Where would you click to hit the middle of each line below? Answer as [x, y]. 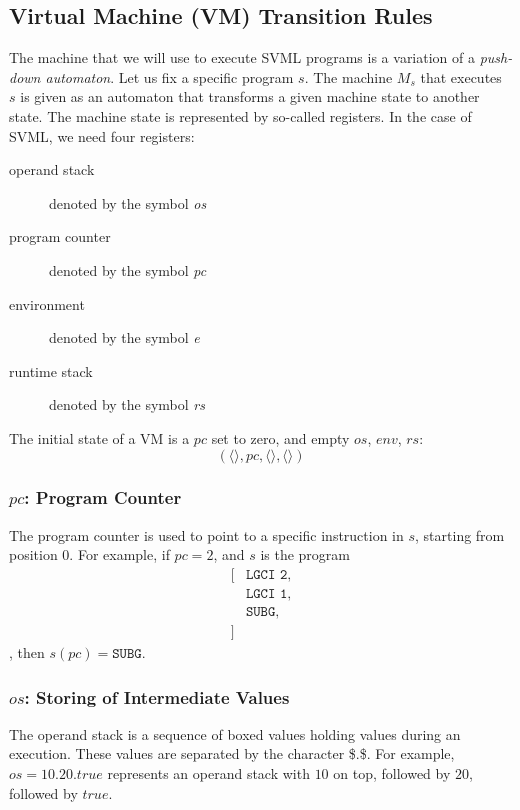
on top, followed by [392, 773]
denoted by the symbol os [128, 202]
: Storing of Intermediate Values [157, 696]
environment [47, 303]
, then [27, 652]
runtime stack [51, 370]
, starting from [460, 534]
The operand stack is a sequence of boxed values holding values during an [235, 733]
